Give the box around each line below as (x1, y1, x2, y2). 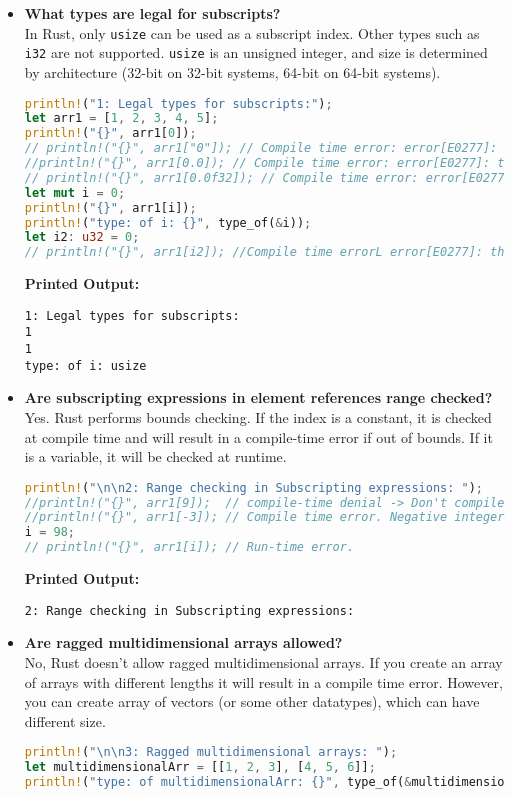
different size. (24, 710, 106, 731)
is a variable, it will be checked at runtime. (24, 446, 287, 467)
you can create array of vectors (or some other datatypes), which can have (24, 691, 480, 712)
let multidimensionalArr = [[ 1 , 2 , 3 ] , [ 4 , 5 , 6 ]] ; (24, 760, 376, 775)
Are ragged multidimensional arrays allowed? (24, 632, 343, 653)
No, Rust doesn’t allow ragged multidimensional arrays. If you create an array (24, 651, 503, 672)
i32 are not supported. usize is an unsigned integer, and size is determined (24, 42, 488, 63)
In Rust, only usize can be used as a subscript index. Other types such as (24, 22, 480, 43)
